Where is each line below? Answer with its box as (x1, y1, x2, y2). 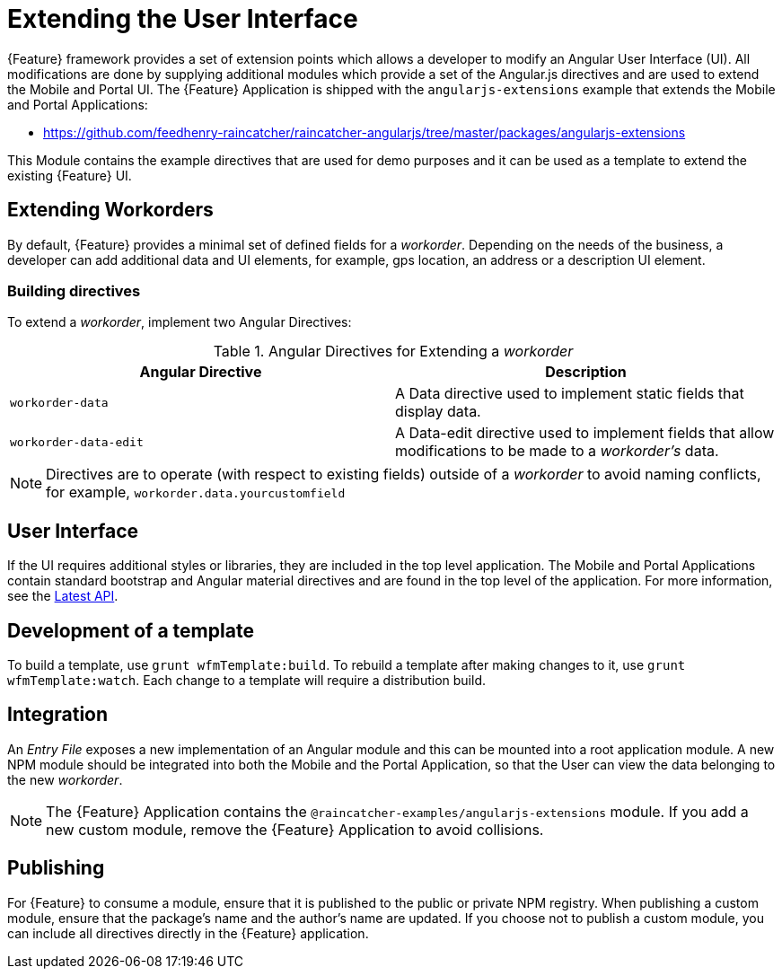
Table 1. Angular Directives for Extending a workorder (213, 342, 574, 361)
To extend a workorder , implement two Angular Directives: (7, 314, 352, 330)
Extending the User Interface (7, 4, 358, 34)
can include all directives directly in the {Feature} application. (7, 925, 369, 941)
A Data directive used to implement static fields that (395, 384, 744, 403)
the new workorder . (7, 771, 123, 787)
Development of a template (7, 619, 254, 642)
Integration (7, 703, 109, 726)
